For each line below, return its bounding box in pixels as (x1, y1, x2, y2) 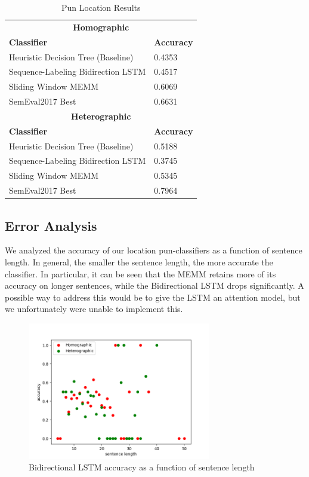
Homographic (73, 20, 129, 33)
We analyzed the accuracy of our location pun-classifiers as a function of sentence (5, 244, 302, 256)
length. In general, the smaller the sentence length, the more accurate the (5, 256, 273, 268)
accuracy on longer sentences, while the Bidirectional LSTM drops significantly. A (5, 279, 304, 292)
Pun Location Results (61, 1, 141, 13)
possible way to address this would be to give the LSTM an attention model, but (5, 291, 301, 303)
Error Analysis (5, 216, 97, 234)
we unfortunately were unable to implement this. (5, 302, 183, 315)
